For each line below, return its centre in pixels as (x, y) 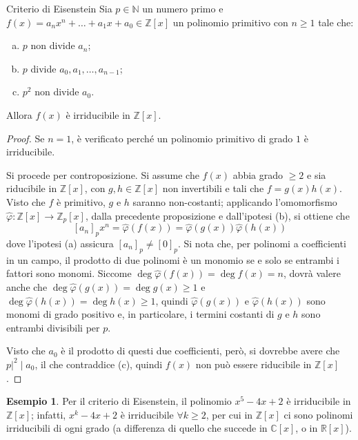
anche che (27, 286)
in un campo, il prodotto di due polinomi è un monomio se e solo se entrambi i (173, 259)
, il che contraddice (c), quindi (99, 364)
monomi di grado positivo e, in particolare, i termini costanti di (140, 314)
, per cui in (229, 414)
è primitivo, (81, 201)
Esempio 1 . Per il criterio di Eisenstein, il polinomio (119, 401)
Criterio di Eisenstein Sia (59, 8)
